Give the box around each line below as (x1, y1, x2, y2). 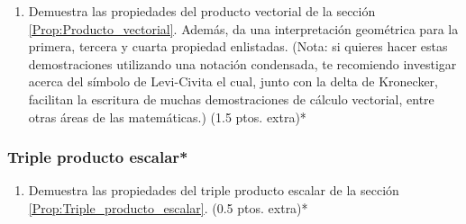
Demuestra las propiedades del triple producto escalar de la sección (28, 181, 399, 200)
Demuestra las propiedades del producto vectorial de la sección (28, 2, 376, 20)
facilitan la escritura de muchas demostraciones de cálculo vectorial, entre (28, 89, 434, 108)
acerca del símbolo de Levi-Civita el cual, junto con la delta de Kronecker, (28, 72, 438, 91)
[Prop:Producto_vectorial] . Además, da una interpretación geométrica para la (28, 19, 459, 38)
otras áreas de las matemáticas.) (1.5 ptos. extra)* (28, 107, 306, 126)
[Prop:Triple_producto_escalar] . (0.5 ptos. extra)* (28, 198, 308, 217)
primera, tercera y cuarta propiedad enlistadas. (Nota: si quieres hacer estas (28, 37, 448, 56)
